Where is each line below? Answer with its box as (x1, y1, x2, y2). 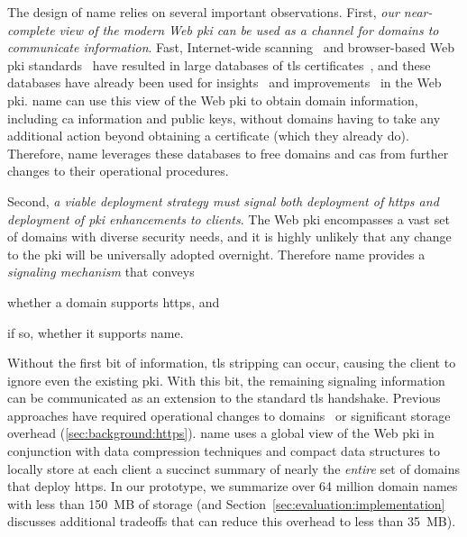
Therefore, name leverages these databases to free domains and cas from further (7, 143, 449, 162)
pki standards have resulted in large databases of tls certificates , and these (7, 55, 431, 74)
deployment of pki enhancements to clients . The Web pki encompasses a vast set (7, 209, 450, 228)
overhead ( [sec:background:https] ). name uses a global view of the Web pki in (7, 423, 435, 442)
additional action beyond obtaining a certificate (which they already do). (7, 126, 409, 145)
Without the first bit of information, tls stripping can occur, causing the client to (7, 353, 456, 372)
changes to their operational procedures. (7, 161, 229, 180)
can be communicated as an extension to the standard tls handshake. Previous (7, 388, 441, 407)
